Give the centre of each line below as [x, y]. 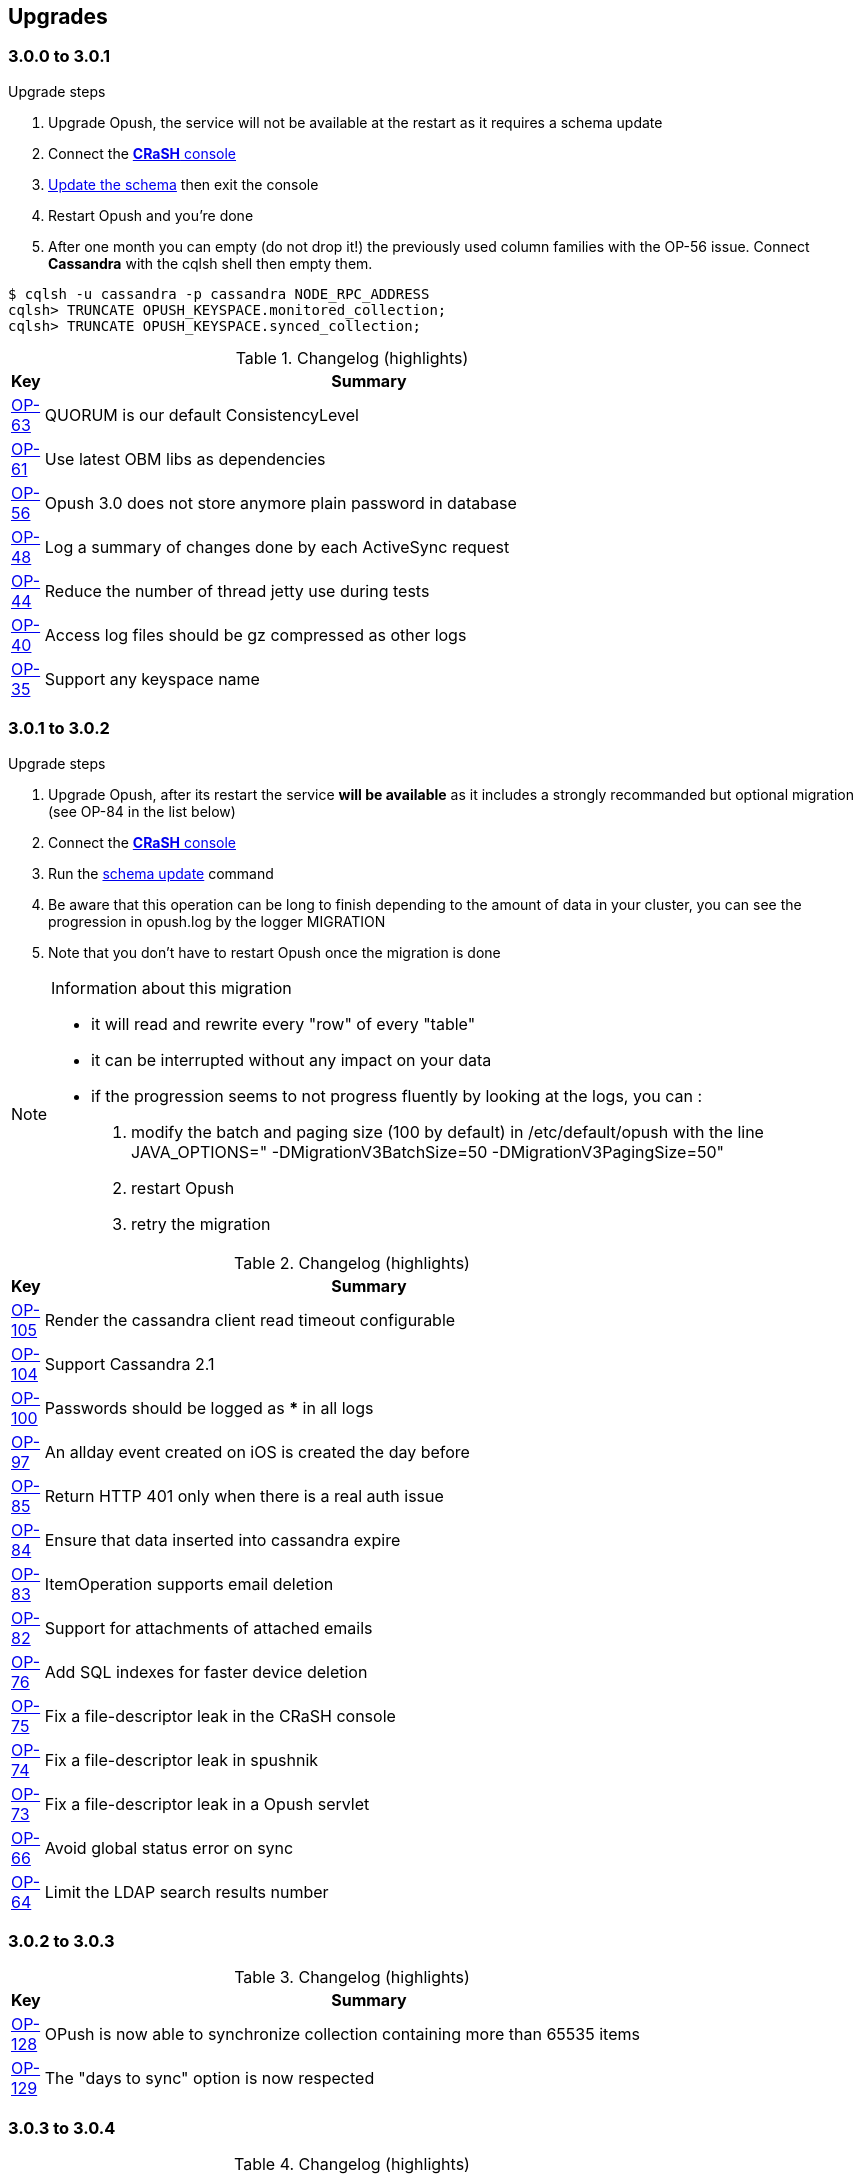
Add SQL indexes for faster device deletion [206, 1671]
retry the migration [201, 1223]
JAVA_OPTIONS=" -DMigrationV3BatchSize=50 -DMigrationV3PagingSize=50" [428, 1151]
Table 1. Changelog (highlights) [352, 357]
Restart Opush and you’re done [151, 215]
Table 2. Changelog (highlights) [352, 1262]
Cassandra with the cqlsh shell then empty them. [210, 263]
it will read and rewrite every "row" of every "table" [283, 1023]
